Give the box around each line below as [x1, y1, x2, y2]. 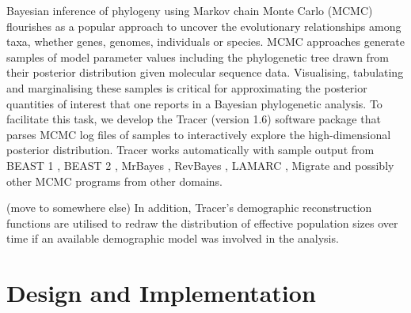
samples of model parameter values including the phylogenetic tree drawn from [6, 48, 390, 65]
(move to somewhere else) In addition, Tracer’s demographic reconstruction [6, 199, 372, 216]
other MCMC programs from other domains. [6, 172, 223, 189]
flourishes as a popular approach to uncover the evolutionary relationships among [6, 17, 401, 34]
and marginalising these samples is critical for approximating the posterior [6, 79, 367, 96]
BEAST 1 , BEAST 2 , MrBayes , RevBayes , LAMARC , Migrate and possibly [6, 156, 394, 173]
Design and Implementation [6, 277, 316, 309]
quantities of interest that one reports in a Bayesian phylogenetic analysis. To [6, 95, 382, 111]
